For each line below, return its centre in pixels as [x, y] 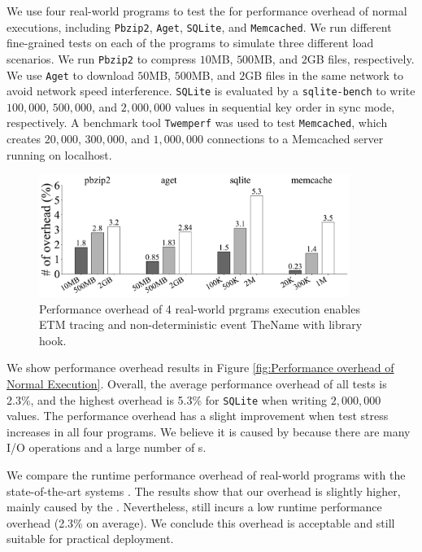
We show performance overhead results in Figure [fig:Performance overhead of [200, 368]
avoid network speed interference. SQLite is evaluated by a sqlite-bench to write [211, 91]
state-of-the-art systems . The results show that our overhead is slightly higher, [204, 491]
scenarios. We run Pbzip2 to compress [102, 58]
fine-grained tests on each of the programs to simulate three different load [190, 43]
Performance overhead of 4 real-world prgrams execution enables [200, 308]
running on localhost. [59, 154]
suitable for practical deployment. [90, 539]
